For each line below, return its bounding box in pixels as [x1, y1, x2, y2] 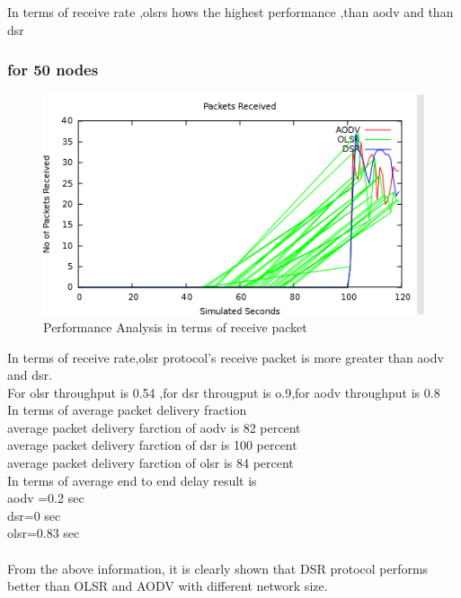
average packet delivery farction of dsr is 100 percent [7, 435, 297, 454]
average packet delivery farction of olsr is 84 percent [7, 453, 294, 472]
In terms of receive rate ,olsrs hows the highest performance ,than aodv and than [7, 3, 454, 21]
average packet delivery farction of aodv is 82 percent [7, 418, 301, 436]
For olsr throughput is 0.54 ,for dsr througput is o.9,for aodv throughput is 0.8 [7, 383, 440, 401]
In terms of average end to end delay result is [7, 470, 257, 489]
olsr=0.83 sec [7, 523, 80, 542]
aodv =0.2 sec [7, 488, 84, 507]
